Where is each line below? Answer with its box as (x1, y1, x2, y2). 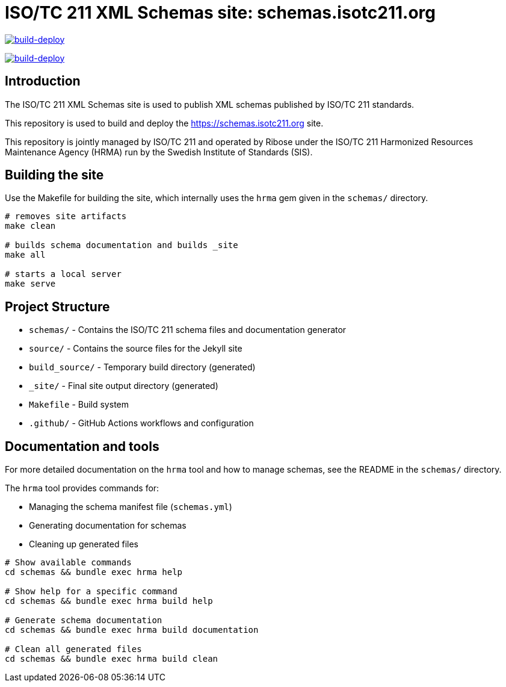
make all (5, 250, 46, 260)
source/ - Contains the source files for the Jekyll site (29, 343, 242, 354)
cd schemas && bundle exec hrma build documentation (5, 625, 259, 635)
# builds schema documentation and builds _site (5, 240, 238, 250)
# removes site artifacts (5, 211, 127, 222)
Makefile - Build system (29, 399, 129, 410)
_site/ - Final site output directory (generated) (29, 381, 218, 391)
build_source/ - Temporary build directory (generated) (29, 362, 256, 373)
